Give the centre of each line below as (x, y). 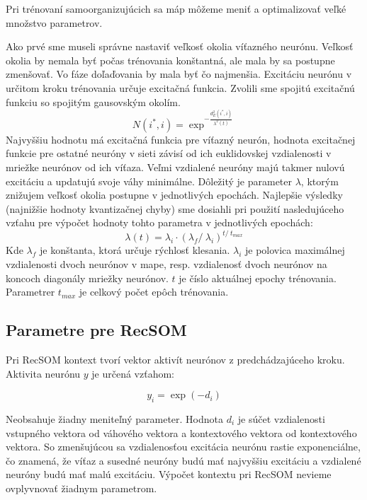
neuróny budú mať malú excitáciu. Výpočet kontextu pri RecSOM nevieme (169, 474)
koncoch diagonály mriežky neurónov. (87, 278)
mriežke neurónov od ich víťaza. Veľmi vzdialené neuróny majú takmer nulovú (175, 167)
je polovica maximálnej (295, 250)
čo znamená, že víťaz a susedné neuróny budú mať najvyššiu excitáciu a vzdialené (183, 460)
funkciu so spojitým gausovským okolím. (93, 101)
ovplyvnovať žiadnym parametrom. (81, 488)
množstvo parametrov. (54, 22)
